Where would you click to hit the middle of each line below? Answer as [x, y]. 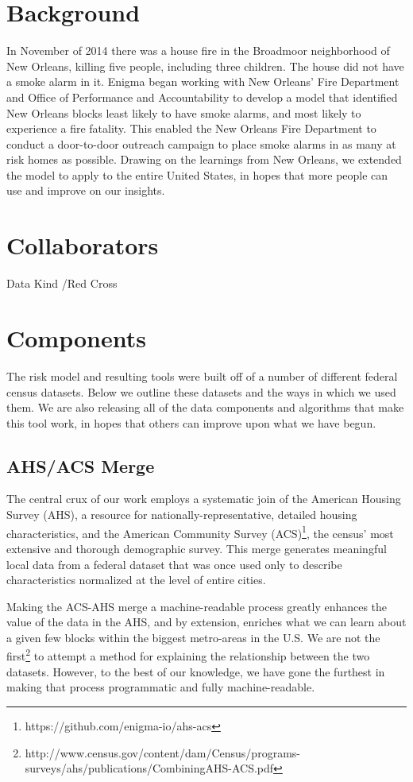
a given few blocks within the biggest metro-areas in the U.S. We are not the [193, 637]
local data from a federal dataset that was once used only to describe [174, 564]
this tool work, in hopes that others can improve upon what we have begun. [191, 422]
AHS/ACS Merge [81, 465]
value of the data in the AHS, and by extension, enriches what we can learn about [206, 622]
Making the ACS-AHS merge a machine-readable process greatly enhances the [197, 606]
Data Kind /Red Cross [62, 283]
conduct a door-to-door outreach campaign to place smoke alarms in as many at [201, 143]
